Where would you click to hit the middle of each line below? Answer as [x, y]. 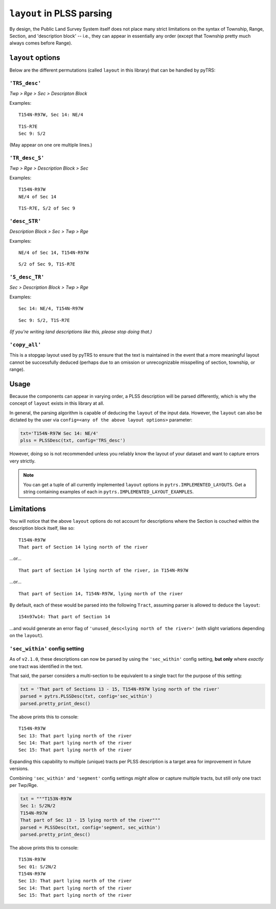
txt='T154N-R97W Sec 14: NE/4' [60, 434]
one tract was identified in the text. [46, 666]
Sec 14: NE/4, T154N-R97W [51, 309]
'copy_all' [25, 345]
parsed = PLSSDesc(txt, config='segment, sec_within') [90, 827]
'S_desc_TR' [27, 277]
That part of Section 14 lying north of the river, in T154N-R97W [103, 570]
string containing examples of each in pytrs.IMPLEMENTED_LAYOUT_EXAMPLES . [109, 492]
